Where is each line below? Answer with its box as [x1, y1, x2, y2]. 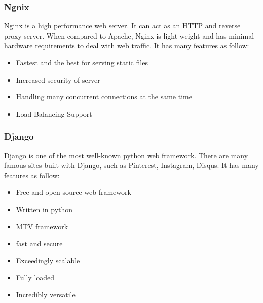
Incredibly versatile [16, 289, 76, 299]
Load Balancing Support [16, 108, 92, 119]
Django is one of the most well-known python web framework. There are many [4, 150, 248, 160]
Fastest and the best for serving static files [16, 57, 148, 68]
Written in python [16, 204, 73, 214]
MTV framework [16, 221, 68, 231]
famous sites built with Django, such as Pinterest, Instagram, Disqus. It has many [4, 160, 259, 171]
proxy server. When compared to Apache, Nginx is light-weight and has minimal [4, 30, 254, 41]
